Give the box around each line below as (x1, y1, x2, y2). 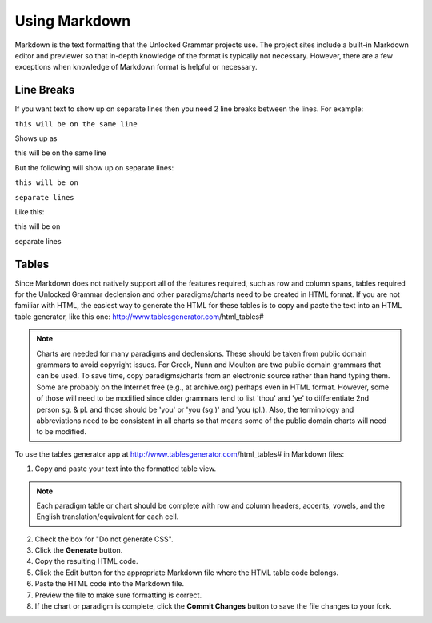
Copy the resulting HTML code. (34, 557, 139, 566)
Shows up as (14, 134, 58, 143)
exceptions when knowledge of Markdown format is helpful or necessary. (14, 62, 258, 72)
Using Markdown (14, 12, 131, 30)
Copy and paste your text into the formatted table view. (34, 464, 217, 473)
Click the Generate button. (34, 545, 123, 555)
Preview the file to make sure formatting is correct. (34, 590, 202, 600)
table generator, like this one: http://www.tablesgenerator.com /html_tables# (14, 312, 264, 321)
